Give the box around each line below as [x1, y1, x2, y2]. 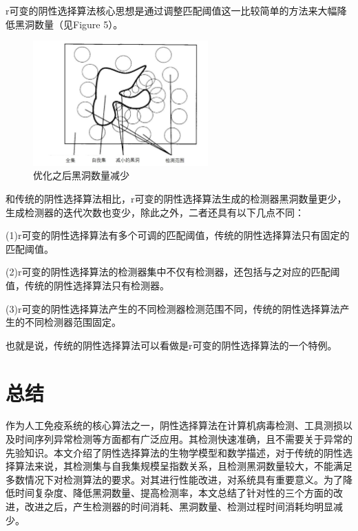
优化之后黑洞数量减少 [33, 168, 129, 183]
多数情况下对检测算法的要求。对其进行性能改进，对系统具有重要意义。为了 [6, 472, 343, 486]
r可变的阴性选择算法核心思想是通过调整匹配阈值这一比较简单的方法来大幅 [6, 3, 337, 17]
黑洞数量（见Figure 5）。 [14, 17, 123, 31]
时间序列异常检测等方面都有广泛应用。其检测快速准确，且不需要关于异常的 [14, 432, 352, 446]
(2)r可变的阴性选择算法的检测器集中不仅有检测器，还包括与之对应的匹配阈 [6, 264, 340, 279]
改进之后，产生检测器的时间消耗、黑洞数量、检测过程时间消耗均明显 [24, 499, 333, 513]
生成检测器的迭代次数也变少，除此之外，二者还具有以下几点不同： [6, 205, 304, 219]
